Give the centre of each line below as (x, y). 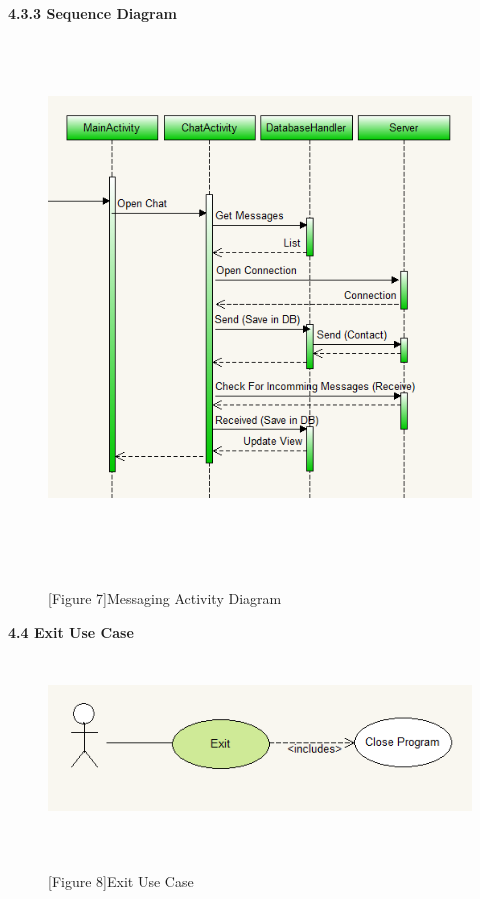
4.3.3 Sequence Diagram (92, 13)
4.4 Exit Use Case (71, 631)
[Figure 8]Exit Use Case (121, 881)
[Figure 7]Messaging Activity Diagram (165, 598)
